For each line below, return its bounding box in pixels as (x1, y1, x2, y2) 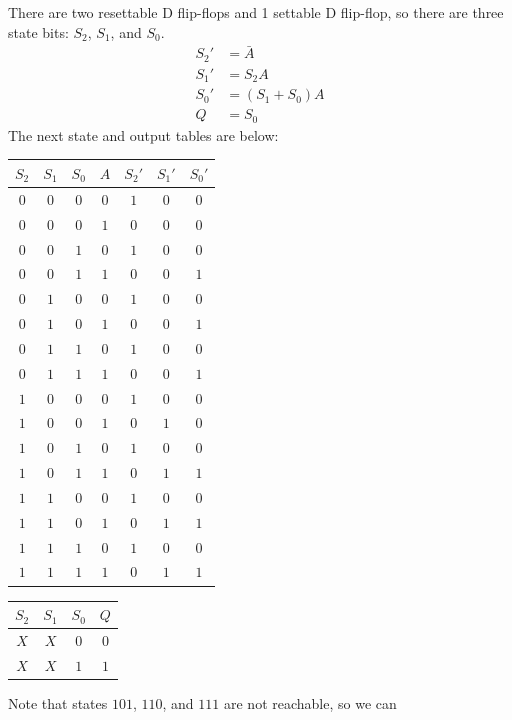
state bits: (8, 21, 69, 42)
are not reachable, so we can (223, 692, 397, 713)
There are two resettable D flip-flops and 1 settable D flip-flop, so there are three (8, 2, 504, 22)
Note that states (8, 692, 108, 713)
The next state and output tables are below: (8, 124, 279, 145)
